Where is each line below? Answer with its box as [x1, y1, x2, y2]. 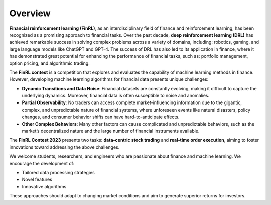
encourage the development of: [9, 160, 75, 166]
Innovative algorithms [22, 183, 67, 189]
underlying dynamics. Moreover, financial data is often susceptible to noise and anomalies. [22, 93, 210, 99]
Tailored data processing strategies [22, 169, 95, 175]
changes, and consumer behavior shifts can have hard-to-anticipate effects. [22, 114, 180, 120]
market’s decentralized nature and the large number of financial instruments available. [22, 128, 200, 134]
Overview [9, 8, 51, 19]
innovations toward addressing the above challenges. [9, 144, 120, 150]
